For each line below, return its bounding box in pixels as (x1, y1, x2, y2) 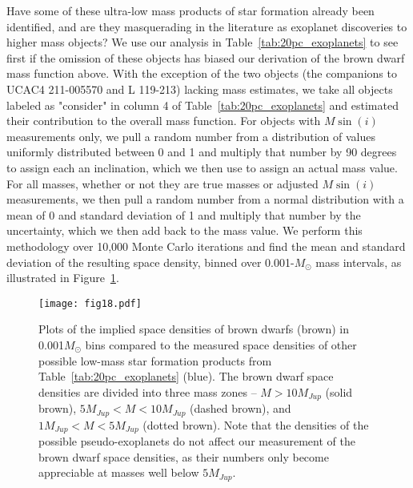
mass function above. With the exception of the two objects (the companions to (6, 65, 397, 82)
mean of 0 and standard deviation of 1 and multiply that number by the (6, 206, 361, 223)
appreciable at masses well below (38, 464, 199, 481)
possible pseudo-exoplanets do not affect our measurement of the (38, 433, 355, 450)
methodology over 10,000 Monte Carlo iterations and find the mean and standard (6, 237, 406, 254)
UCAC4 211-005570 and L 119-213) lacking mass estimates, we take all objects (6, 80, 393, 97)
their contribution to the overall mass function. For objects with (6, 112, 321, 129)
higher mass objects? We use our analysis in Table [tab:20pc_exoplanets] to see (6, 34, 399, 50)
